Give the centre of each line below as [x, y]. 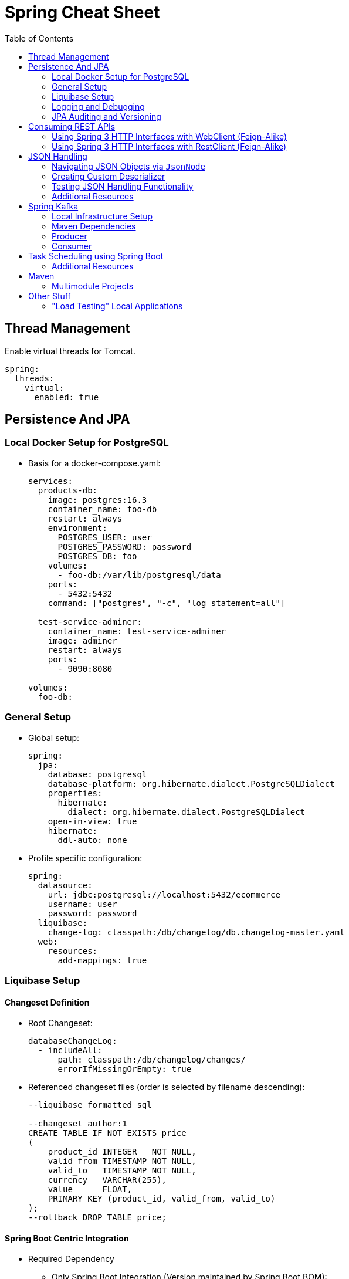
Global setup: [54, 737]
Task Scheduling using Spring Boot [96, 256]
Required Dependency [71, 1259]
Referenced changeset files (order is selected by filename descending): [167, 1087]
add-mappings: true [102, 960]
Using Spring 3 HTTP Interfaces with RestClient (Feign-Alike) [169, 146]
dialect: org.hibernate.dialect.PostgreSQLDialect [187, 812]
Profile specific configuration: [85, 858]
